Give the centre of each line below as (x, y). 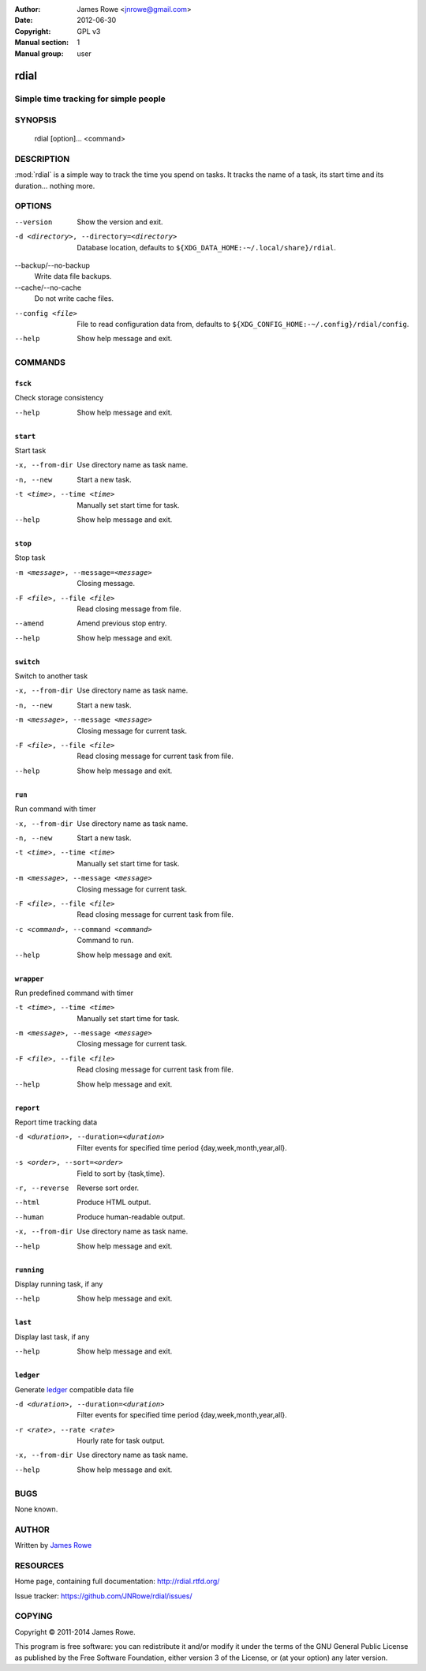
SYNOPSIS (35, 120)
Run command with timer (55, 809)
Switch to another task (51, 676)
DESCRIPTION (42, 159)
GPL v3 (89, 31)
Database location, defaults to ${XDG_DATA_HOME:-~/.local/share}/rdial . (207, 247)
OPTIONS (33, 206)
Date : (24, 21)
